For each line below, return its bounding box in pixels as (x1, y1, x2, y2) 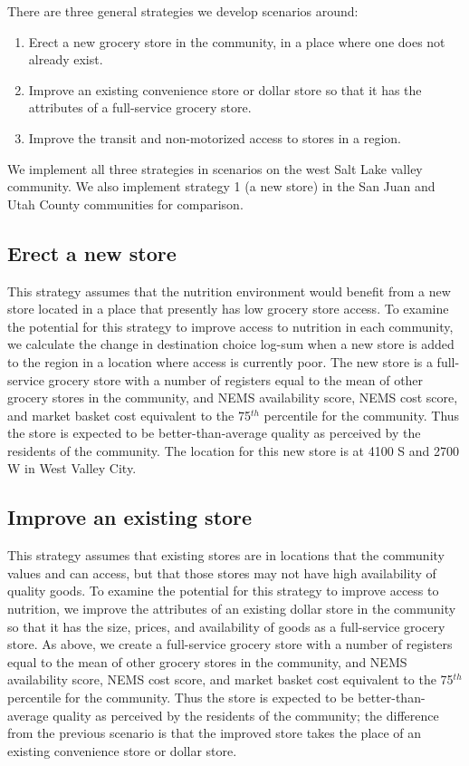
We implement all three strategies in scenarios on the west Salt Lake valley (7, 159, 423, 178)
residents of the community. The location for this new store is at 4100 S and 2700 (7, 441, 460, 460)
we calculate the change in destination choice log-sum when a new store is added (7, 335, 455, 354)
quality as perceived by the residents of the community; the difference (53, 705, 439, 724)
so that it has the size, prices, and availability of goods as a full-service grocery (7, 616, 445, 635)
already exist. (28, 50, 103, 69)
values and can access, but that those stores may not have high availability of (7, 563, 436, 582)
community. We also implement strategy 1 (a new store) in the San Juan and (7, 177, 435, 196)
